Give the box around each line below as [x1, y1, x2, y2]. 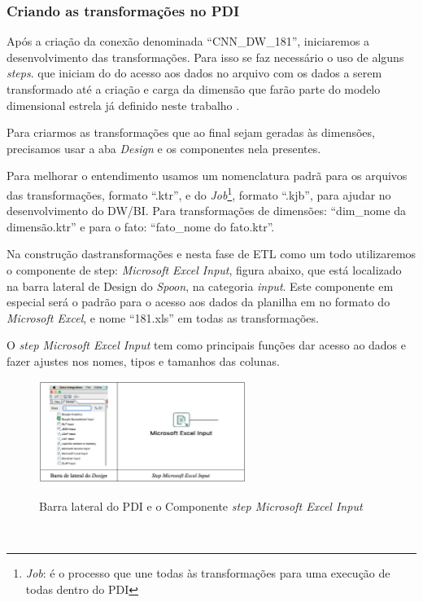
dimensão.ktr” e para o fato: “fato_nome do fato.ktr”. [7, 218, 275, 235]
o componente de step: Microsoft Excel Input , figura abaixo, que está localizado [7, 261, 402, 278]
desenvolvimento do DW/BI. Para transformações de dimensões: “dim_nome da [7, 202, 407, 219]
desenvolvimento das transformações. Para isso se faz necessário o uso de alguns [7, 48, 404, 65]
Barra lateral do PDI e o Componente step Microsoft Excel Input [39, 497, 363, 514]
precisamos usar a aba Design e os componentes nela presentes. [7, 139, 321, 156]
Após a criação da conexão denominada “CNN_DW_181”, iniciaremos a [7, 33, 370, 50]
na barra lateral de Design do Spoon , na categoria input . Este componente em [7, 277, 394, 294]
